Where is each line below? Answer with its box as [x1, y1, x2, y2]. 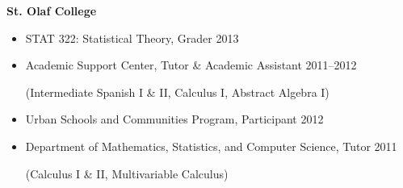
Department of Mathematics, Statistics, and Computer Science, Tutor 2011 [25, 137, 397, 154]
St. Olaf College [6, 2, 97, 19]
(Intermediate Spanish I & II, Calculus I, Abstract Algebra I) [25, 83, 330, 100]
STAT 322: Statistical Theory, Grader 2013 [25, 29, 239, 46]
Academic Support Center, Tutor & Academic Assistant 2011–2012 [25, 56, 357, 73]
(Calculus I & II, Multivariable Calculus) [25, 165, 229, 182]
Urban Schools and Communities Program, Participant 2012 [25, 111, 324, 127]
